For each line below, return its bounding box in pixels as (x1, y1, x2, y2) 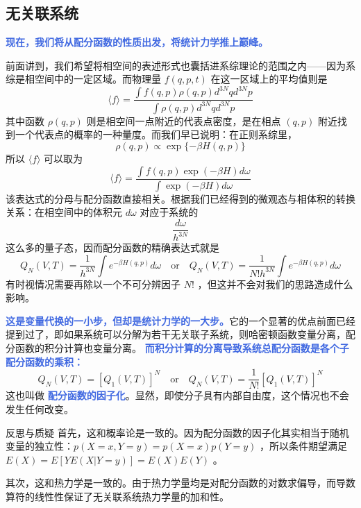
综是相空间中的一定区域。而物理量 (6, 71, 161, 86)
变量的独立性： (6, 439, 74, 453)
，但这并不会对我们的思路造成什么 (197, 276, 353, 291)
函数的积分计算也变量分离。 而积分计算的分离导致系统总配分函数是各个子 (15, 341, 349, 355)
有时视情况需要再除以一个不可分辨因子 (6, 276, 180, 291)
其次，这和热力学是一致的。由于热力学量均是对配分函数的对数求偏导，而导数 (6, 475, 355, 490)
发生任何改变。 (6, 401, 74, 416)
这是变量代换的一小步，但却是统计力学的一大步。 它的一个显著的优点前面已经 (6, 313, 355, 328)
